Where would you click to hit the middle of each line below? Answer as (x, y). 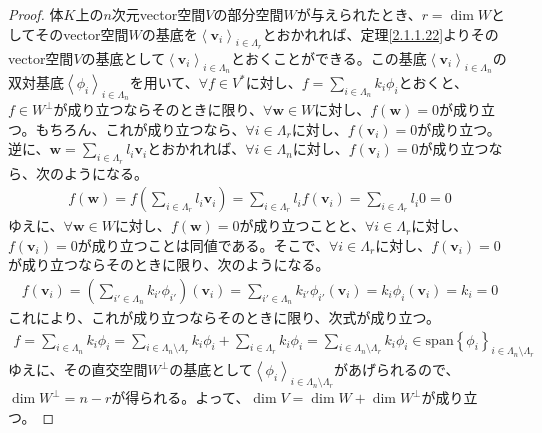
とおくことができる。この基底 (329, 57)
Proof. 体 (36, 14)
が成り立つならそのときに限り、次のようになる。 (169, 264)
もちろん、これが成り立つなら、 (140, 128)
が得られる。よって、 (180, 397)
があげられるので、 (397, 369)
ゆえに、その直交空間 (78, 369)
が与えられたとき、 (359, 14)
